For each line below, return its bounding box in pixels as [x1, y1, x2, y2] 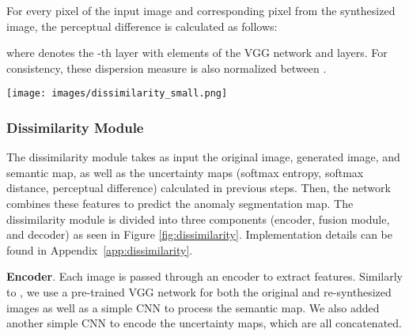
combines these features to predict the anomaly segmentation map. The [6, 195, 354, 212]
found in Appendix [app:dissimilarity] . [6, 241, 193, 258]
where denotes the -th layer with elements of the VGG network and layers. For [6, 44, 388, 61]
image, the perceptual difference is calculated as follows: [6, 17, 278, 34]
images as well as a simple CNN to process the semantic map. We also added [6, 299, 380, 315]
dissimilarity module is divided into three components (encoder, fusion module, [6, 210, 390, 227]
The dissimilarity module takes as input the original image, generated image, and [6, 149, 400, 165]
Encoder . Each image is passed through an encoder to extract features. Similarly [6, 268, 403, 285]
